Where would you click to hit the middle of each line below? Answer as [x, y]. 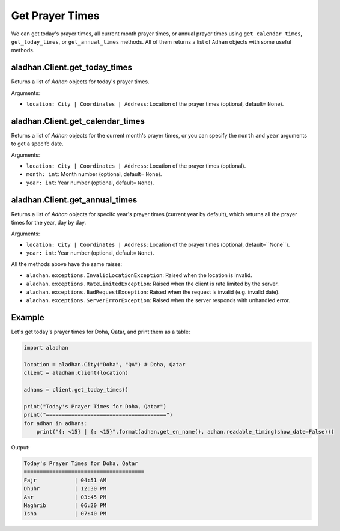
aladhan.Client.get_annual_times [74, 200]
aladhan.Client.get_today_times [71, 68]
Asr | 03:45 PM [65, 497]
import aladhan [46, 348]
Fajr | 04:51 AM [65, 480]
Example [28, 317]
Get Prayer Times [55, 16]
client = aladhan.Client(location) [76, 373]
